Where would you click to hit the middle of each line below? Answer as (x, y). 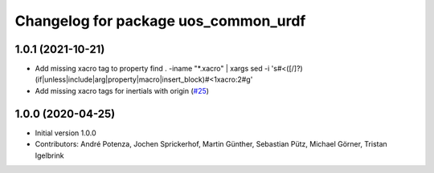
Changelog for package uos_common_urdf (160, 21)
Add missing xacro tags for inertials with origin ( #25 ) (122, 91)
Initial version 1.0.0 (66, 133)
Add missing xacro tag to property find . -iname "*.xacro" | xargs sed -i (152, 69)
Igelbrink (49, 155)
